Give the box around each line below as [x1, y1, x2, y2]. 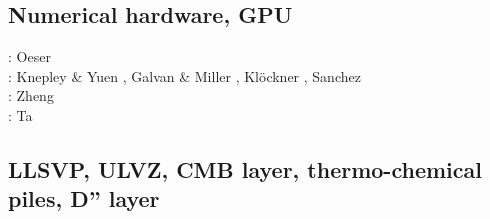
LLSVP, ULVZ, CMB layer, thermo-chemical [8, 153, 482, 184]
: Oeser [8, 46, 51, 67]
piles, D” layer [8, 183, 160, 214]
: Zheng [8, 85, 54, 106]
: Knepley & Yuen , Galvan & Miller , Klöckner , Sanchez [8, 65, 361, 86]
